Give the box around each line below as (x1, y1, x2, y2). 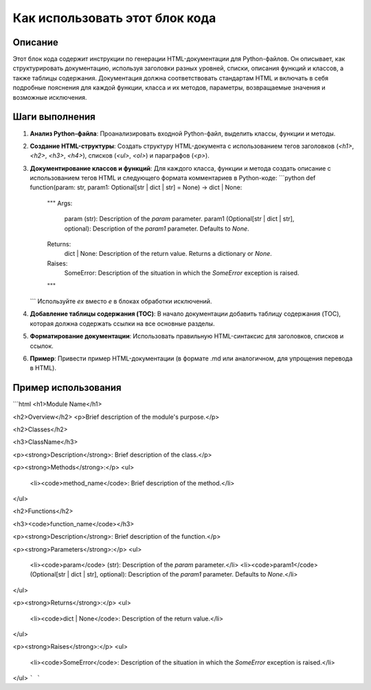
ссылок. (30, 341, 54, 350)
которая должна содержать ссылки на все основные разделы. (30, 319, 215, 327)
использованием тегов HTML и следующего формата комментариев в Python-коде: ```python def (30, 174, 316, 182)
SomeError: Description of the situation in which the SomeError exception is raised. (64, 269, 300, 277)
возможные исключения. (12, 93, 87, 101)
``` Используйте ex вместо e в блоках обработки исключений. (30, 297, 212, 305)
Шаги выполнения (12, 111, 95, 123)
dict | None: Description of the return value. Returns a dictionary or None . (64, 250, 273, 258)
